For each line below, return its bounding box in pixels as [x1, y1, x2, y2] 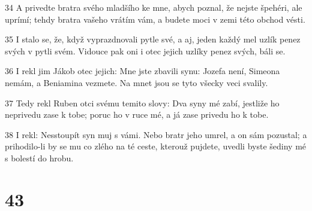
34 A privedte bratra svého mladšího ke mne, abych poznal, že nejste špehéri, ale [5, 1, 302, 13]
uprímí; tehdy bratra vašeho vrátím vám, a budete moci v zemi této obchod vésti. [5, 13, 305, 25]
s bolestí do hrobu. [5, 151, 74, 164]
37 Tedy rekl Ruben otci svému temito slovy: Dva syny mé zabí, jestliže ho [5, 96, 280, 109]
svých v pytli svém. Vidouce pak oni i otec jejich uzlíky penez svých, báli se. [5, 44, 286, 57]
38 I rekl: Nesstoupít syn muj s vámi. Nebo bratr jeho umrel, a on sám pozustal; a [5, 128, 307, 140]
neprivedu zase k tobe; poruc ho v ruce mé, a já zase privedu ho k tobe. [5, 108, 269, 121]
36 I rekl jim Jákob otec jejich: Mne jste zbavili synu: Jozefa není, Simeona [5, 65, 280, 77]
